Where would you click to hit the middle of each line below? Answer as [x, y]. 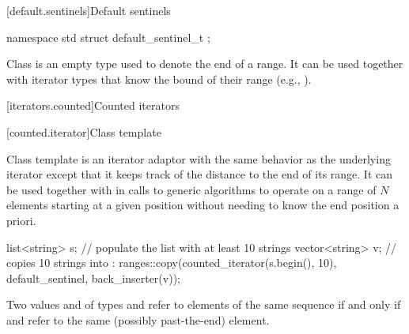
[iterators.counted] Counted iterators [93, 105]
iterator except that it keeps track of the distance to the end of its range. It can [200, 174]
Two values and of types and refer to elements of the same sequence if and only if [204, 304]
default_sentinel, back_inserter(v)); [93, 278]
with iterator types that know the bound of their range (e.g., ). [159, 79]
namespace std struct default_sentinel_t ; [108, 37]
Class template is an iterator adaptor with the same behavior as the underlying [199, 158]
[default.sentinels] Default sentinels [89, 10]
